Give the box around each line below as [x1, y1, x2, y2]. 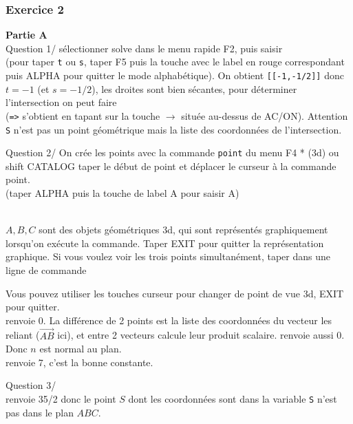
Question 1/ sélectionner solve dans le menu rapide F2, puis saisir [6, 41, 283, 55]
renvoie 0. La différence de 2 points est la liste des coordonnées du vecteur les [6, 312, 332, 327]
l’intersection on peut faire [6, 95, 117, 109]
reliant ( [6, 328, 40, 342]
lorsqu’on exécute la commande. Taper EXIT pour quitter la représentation [6, 235, 324, 250]
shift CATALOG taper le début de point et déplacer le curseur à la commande [6, 158, 336, 173]
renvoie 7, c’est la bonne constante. [6, 354, 153, 369]
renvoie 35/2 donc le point [6, 392, 116, 405]
